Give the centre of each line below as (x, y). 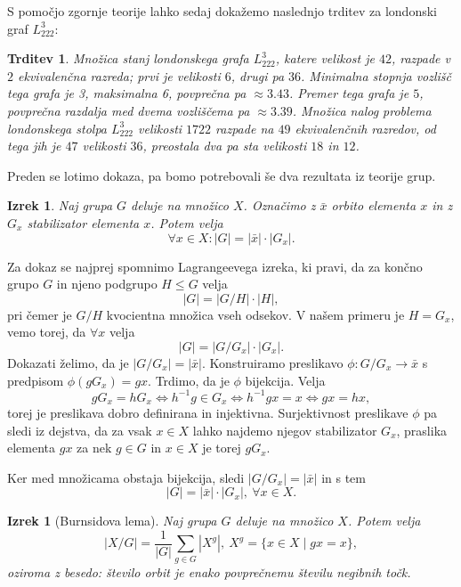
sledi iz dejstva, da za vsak (80, 430)
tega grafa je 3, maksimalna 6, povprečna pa (127, 93)
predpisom (36, 380)
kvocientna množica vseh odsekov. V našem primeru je (255, 314)
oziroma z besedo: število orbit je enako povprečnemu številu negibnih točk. (209, 571)
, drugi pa (258, 75)
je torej (222, 448)
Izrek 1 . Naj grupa (60, 205)
